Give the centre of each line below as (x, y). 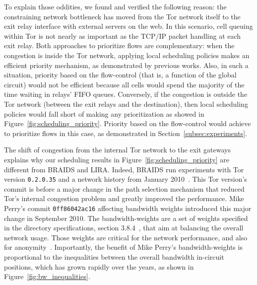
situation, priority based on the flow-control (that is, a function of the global (120, 75)
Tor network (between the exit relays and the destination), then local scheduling (126, 104)
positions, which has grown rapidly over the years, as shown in (99, 266)
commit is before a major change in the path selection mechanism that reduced (124, 188)
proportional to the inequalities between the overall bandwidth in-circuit (114, 256)
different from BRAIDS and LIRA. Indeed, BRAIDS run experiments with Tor (124, 169)
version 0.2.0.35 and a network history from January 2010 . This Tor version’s (126, 179)
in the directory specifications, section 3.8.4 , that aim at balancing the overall (124, 228)
